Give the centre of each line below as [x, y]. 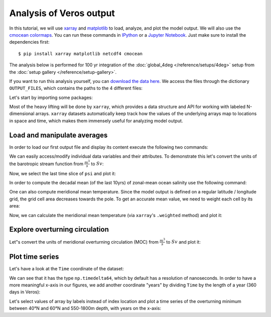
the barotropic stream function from [46, 164]
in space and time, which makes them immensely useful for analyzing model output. [96, 121]
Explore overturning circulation [59, 229]
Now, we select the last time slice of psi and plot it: [63, 173]
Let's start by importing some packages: [51, 97]
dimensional [22, 114]
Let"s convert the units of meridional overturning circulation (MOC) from [84, 242]
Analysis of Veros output [62, 13]
